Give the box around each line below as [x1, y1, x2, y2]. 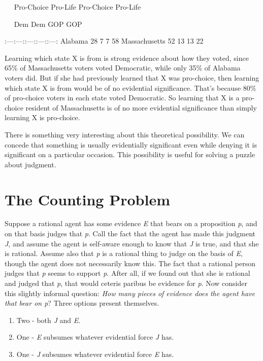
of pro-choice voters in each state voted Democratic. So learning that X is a [5, 92, 240, 103]
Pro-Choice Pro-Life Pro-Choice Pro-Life [14, 2, 141, 12]
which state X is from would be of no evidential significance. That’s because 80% [5, 82, 256, 93]
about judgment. [5, 159, 56, 169]
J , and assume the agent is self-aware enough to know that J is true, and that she [5, 238, 259, 248]
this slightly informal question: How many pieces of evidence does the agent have [5, 287, 255, 298]
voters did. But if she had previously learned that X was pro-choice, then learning [5, 72, 259, 83]
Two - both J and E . [16, 314, 81, 325]
